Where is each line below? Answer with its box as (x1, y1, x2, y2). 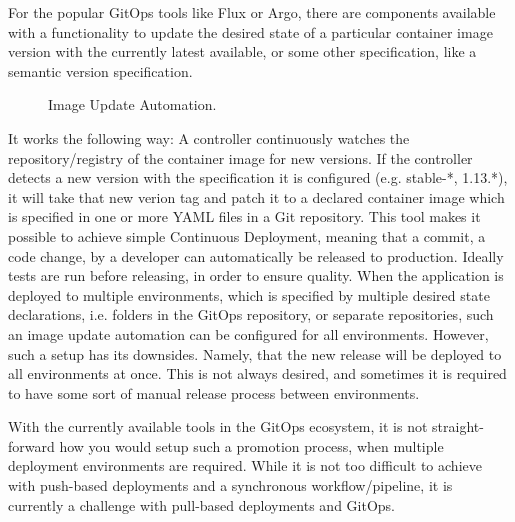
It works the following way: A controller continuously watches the (8, 127, 410, 148)
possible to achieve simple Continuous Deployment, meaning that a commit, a (8, 225, 486, 246)
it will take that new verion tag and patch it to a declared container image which (8, 186, 505, 207)
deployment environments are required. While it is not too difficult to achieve (8, 455, 482, 476)
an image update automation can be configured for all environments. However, (8, 323, 489, 344)
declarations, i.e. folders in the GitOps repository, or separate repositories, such (8, 304, 494, 325)
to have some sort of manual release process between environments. (8, 382, 420, 403)
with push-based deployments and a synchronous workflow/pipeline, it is (8, 475, 453, 496)
